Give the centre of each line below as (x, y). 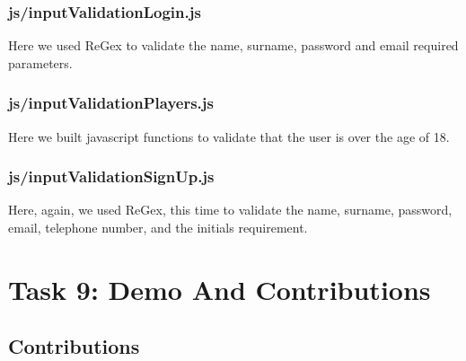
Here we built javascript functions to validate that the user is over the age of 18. (229, 136)
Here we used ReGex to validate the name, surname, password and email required (233, 45)
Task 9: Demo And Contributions (220, 289)
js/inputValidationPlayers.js (111, 103)
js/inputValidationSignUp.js (111, 176)
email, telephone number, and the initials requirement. (158, 228)
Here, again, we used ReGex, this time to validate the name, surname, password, (230, 210)
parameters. (40, 62)
